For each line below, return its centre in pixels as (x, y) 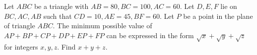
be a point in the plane (218, 16)
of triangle (20, 26)
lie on (229, 6)
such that (58, 16)
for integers (21, 46)
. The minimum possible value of (102, 26)
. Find (66, 46)
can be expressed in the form (150, 35)
